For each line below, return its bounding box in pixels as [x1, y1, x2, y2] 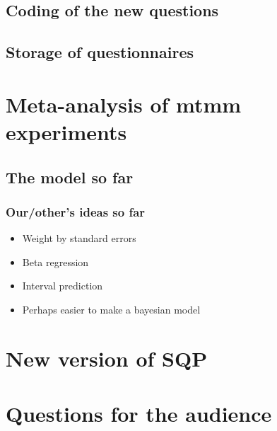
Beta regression [22, 254, 89, 269]
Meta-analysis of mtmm [6, 89, 242, 118]
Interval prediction [22, 278, 103, 293]
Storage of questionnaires [6, 41, 194, 63]
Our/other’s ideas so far [6, 202, 146, 220]
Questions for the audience [6, 399, 272, 428]
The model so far [6, 166, 134, 188]
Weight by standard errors [22, 231, 136, 246]
